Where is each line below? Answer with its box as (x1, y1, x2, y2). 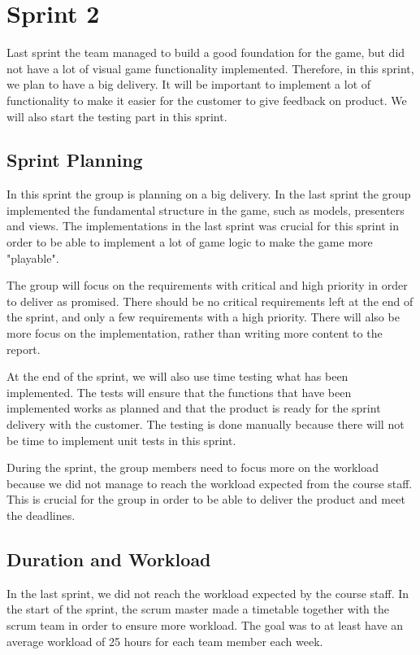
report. (6, 340, 41, 357)
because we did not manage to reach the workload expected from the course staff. (6, 474, 413, 491)
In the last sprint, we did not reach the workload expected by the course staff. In (6, 584, 409, 601)
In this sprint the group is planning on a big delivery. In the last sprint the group (6, 186, 411, 203)
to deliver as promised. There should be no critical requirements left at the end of (6, 292, 414, 309)
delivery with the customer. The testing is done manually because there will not (6, 416, 405, 433)
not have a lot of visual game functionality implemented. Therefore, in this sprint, (6, 59, 414, 76)
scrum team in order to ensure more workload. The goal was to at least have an (6, 616, 404, 633)
